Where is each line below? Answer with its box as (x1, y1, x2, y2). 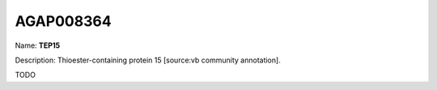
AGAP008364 (15, 12, 112, 30)
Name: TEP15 (15, 41, 61, 50)
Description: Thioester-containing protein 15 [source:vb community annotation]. (15, 55, 281, 65)
